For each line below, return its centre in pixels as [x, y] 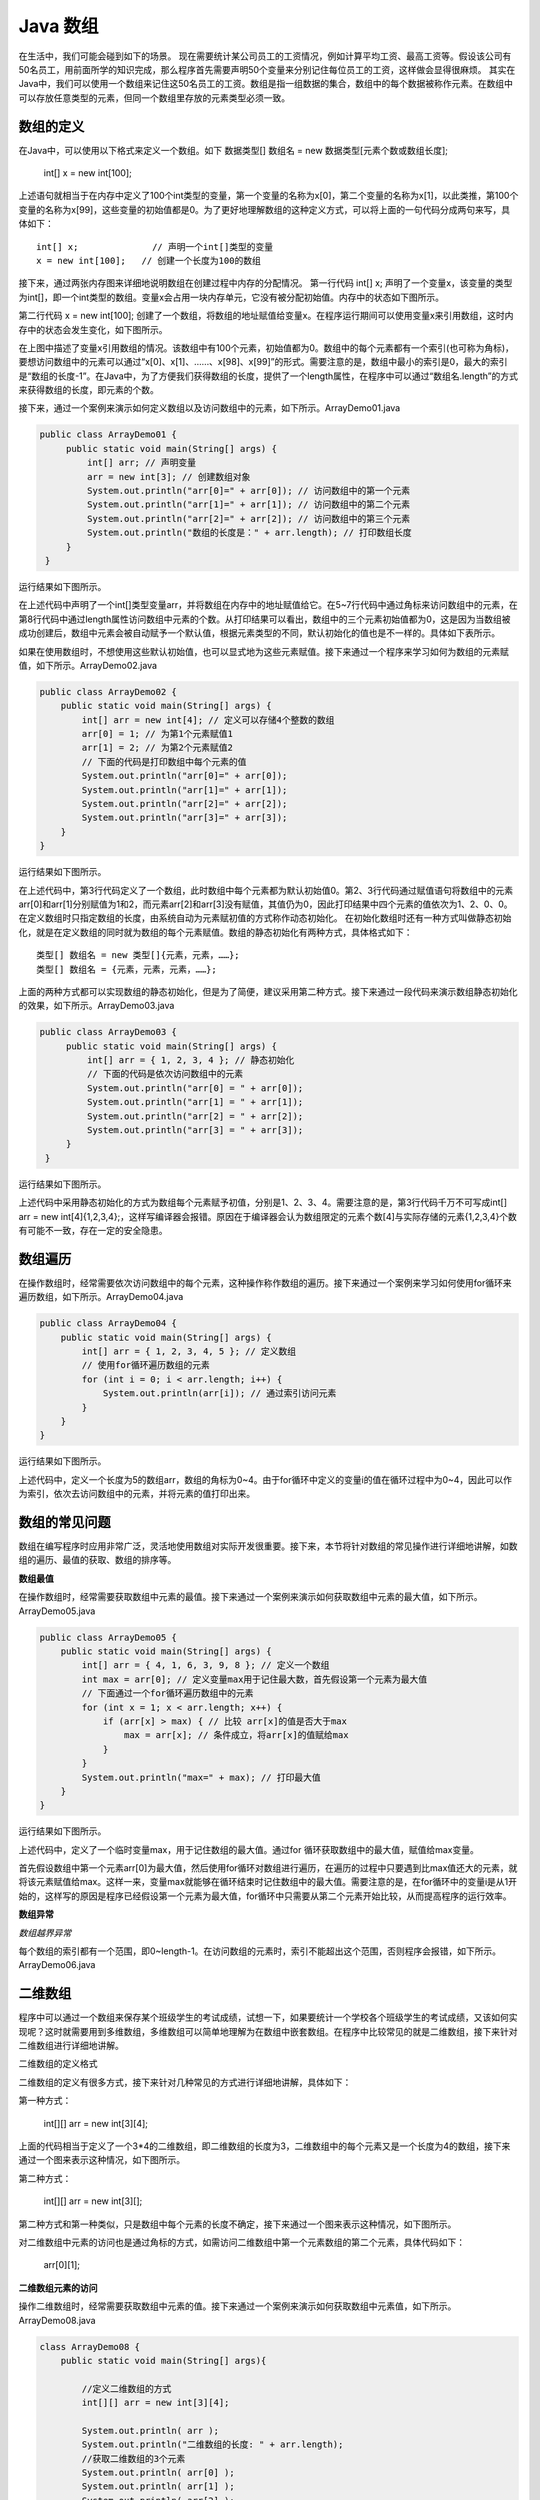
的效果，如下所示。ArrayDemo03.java [96, 1006]
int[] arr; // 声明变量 [141, 463]
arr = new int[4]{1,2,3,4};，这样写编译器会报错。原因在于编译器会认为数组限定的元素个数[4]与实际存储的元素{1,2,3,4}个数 [267, 1216]
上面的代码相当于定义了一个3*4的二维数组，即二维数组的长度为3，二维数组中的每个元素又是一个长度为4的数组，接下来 [264, 2146]
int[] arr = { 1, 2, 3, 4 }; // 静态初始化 [190, 1060]
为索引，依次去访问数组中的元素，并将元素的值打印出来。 [136, 1494]
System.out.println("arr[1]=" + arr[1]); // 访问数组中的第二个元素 [248, 504]
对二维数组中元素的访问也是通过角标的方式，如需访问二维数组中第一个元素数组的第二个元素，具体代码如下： [241, 2242]
